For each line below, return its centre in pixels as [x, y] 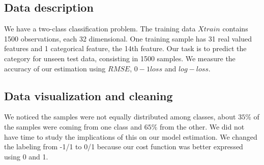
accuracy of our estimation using [55, 68]
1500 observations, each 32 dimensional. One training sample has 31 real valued [128, 38]
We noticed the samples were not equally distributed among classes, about [120, 117]
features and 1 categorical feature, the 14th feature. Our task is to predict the [125, 48]
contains [235, 29]
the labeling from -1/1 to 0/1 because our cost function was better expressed [124, 147]
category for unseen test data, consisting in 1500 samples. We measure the [120, 58]
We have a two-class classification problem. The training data [100, 29]
